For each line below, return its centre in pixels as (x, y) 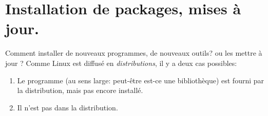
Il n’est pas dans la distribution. (68, 107)
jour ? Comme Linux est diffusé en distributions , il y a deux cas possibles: (121, 63)
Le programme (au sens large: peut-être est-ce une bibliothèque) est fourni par (141, 80)
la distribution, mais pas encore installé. (80, 90)
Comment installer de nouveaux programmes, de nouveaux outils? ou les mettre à (134, 53)
